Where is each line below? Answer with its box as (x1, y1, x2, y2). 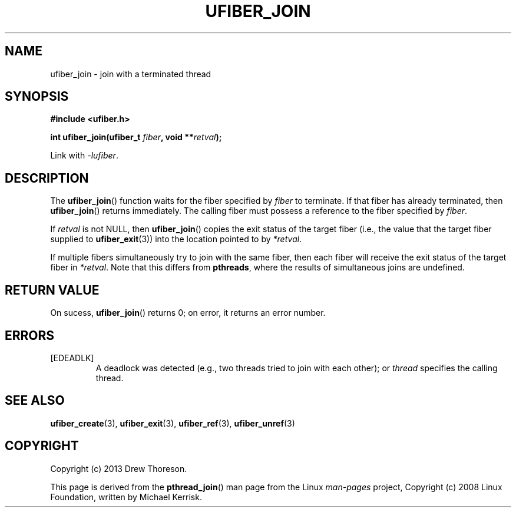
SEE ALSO (5, 393, 65, 408)
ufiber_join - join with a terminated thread (50, 68, 211, 79)
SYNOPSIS (5, 89, 69, 104)
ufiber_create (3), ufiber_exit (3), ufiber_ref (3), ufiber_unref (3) (50, 418, 295, 428)
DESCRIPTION (5, 170, 89, 186)
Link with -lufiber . (50, 150, 118, 161)
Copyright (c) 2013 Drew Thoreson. (50, 463, 187, 474)
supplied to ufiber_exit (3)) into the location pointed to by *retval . (50, 234, 302, 245)
